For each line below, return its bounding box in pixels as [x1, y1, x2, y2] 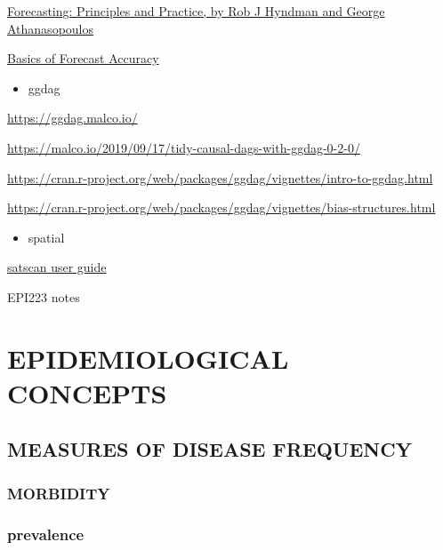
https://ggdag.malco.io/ [7, 108, 138, 127]
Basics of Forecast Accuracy [7, 49, 159, 68]
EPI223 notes [7, 287, 80, 306]
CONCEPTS [7, 374, 167, 411]
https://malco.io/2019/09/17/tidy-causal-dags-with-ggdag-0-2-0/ [7, 138, 360, 156]
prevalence [7, 522, 85, 545]
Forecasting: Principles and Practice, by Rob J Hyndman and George [7, 2, 385, 20]
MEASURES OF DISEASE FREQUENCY [7, 435, 412, 463]
